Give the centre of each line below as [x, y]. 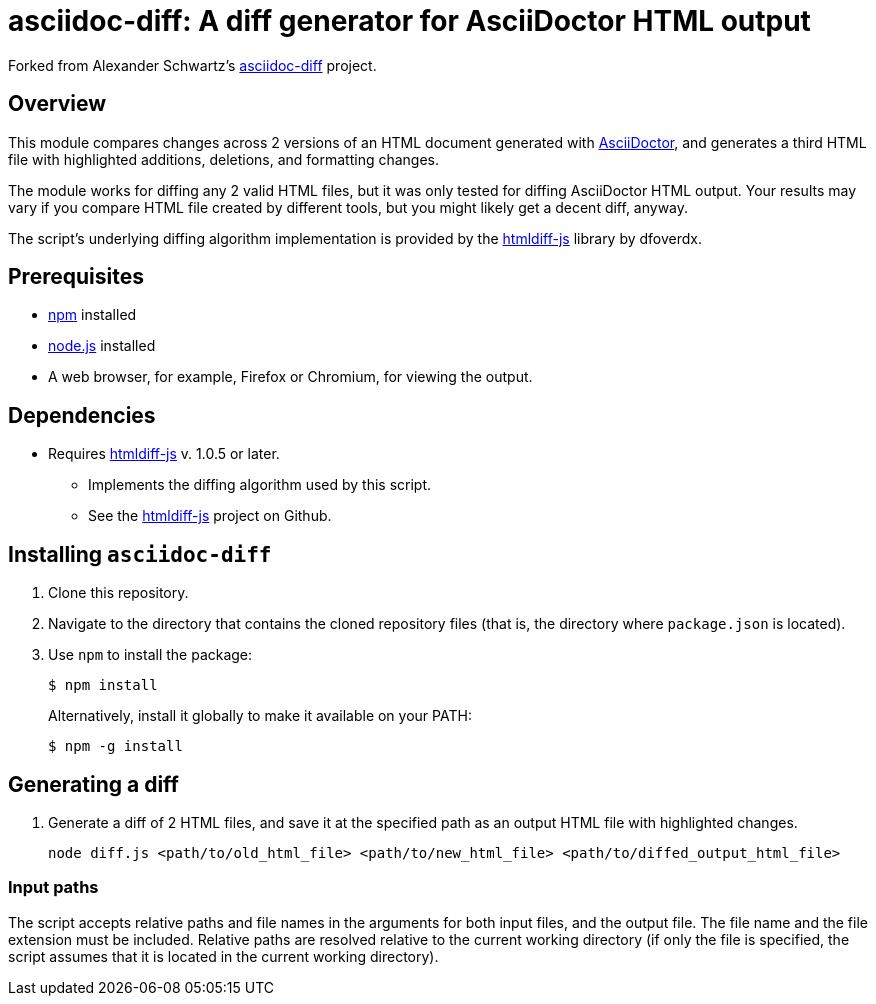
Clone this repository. [118, 593]
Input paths [53, 887]
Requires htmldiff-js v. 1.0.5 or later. [164, 454]
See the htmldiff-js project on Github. [210, 516]
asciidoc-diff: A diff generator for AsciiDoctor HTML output [409, 21]
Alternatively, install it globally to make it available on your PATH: [260, 716]
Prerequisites [76, 277]
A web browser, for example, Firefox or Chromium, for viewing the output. [290, 377]
